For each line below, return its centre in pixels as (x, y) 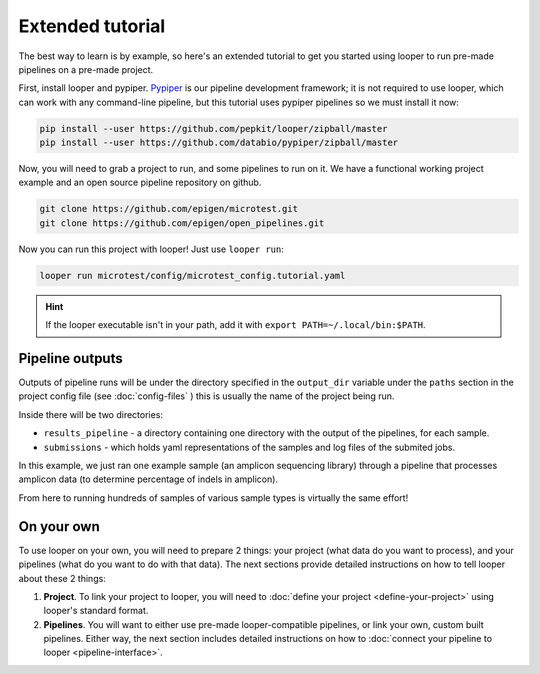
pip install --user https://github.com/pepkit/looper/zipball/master (213, 128)
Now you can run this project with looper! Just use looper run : (151, 249)
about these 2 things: (62, 578)
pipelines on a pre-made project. (86, 69)
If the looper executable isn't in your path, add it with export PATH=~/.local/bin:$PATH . (235, 325)
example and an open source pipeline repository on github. (140, 182)
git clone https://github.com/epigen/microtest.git (169, 209)
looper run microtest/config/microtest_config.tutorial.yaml (192, 275)
